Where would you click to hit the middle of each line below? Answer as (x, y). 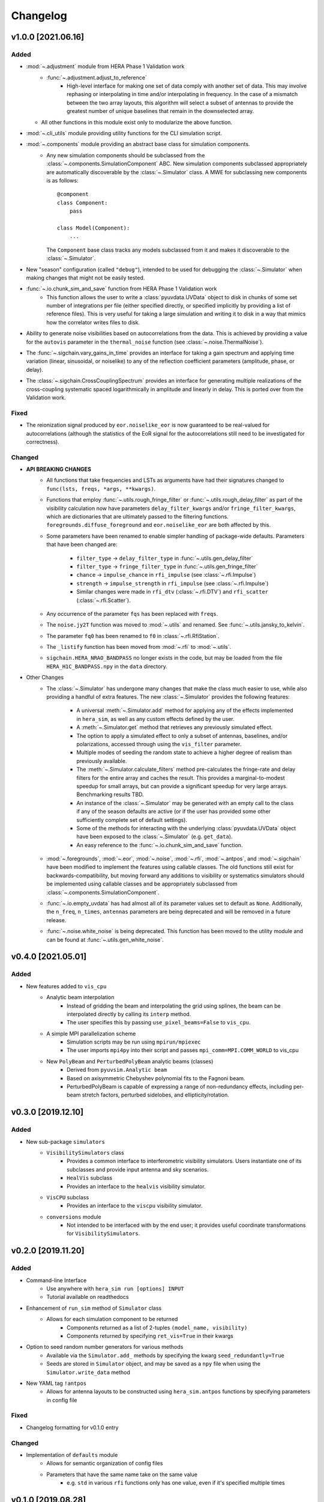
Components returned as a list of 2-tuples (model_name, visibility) (157, 1327)
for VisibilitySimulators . (103, 1233)
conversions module (74, 1217)
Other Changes (45, 677)
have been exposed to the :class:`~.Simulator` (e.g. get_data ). (154, 837)
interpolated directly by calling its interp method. (129, 1014)
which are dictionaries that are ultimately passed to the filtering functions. (138, 516)
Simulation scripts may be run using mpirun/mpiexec (134, 1042)
